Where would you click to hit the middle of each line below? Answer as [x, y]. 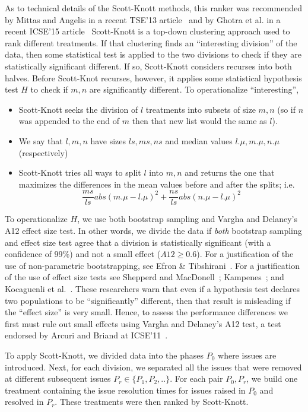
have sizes [108, 140]
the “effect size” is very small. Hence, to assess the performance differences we [147, 312]
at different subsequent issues [58, 378]
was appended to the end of [69, 121]
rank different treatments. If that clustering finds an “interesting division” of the [151, 42]
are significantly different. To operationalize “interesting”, [194, 89]
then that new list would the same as [199, 121]
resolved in [24, 402]
